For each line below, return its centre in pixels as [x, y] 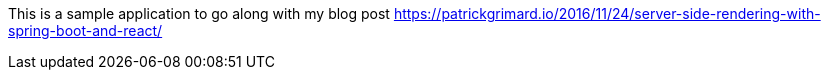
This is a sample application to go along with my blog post [199, 13]
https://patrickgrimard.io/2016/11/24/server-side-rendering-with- [607, 13]
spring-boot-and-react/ [85, 30]
